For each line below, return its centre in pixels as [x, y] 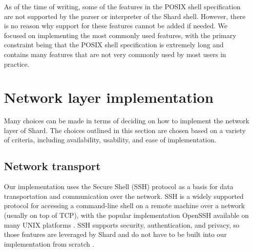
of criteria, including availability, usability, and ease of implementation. [110, 140]
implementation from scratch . [49, 243]
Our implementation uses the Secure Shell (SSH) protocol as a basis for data [119, 186]
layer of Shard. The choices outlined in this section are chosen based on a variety [125, 130]
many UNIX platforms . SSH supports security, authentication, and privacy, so [122, 224]
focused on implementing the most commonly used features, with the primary [120, 35]
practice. [17, 64]
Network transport [52, 166]
